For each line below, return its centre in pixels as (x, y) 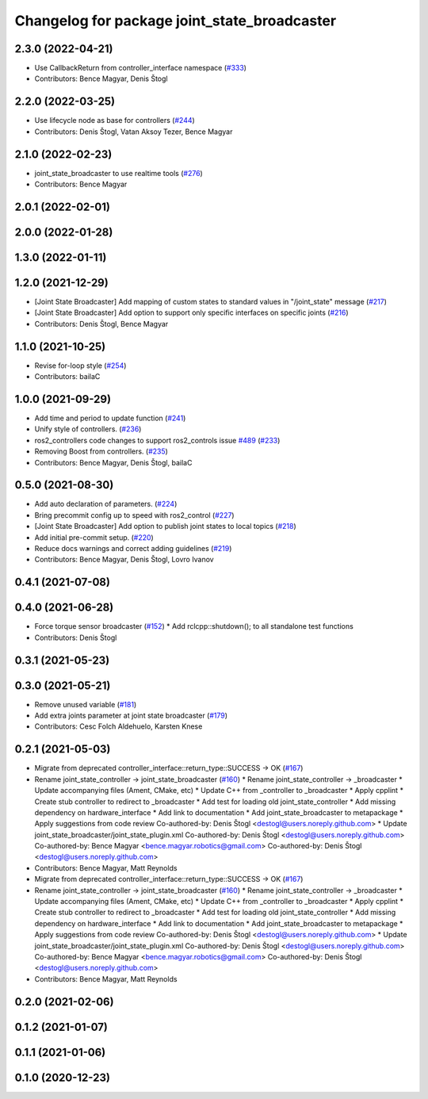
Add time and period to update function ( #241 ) (110, 418)
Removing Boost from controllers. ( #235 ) (101, 451)
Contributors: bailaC (67, 377)
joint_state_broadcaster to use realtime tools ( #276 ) (119, 173)
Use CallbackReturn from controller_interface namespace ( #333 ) (141, 68)
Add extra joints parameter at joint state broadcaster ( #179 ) (131, 716)
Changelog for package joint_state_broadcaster (176, 21)
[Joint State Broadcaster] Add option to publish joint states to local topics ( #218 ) (165, 527)
